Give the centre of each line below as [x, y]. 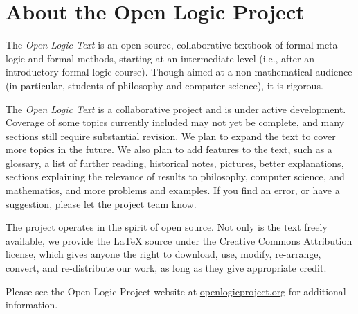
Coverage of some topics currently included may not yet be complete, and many [175, 122]
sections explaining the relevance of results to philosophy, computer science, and [175, 176]
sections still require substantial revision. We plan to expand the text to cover [171, 136]
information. [32, 305]
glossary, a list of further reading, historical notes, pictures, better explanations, [175, 163]
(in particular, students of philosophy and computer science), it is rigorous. [164, 85]
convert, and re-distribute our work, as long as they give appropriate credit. [166, 268]
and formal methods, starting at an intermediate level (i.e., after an [171, 58]
